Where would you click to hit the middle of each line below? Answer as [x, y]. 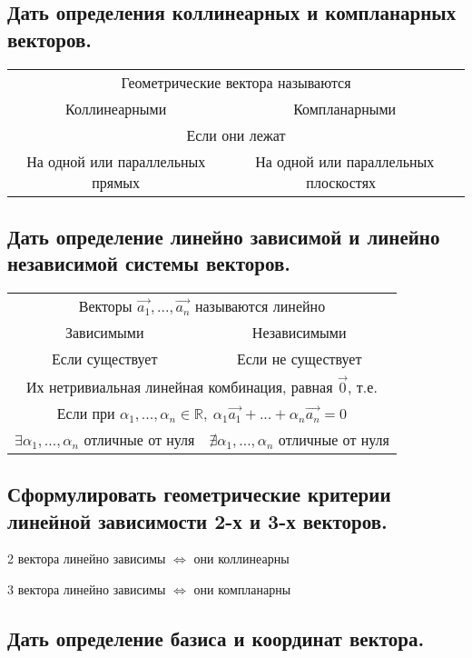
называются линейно [260, 306]
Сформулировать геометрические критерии [199, 494]
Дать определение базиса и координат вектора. [216, 638]
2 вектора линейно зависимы [87, 558]
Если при [86, 413]
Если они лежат [236, 135]
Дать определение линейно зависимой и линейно [224, 236]
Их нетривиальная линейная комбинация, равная [180, 386]
